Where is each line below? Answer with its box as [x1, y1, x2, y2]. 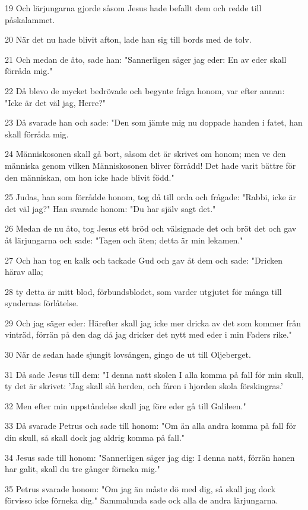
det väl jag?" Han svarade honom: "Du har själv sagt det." [5, 202, 216, 214]
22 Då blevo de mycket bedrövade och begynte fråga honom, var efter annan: [5, 84, 285, 97]
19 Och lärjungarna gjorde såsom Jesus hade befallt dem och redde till [5, 2, 262, 14]
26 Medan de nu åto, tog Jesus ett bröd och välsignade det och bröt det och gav [5, 222, 297, 235]
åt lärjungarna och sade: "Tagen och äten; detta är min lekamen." [5, 233, 243, 246]
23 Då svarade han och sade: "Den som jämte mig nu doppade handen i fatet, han [5, 116, 303, 129]
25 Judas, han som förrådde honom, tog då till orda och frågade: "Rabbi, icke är [5, 191, 296, 203]
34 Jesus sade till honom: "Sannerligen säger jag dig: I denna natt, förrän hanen [5, 451, 295, 463]
